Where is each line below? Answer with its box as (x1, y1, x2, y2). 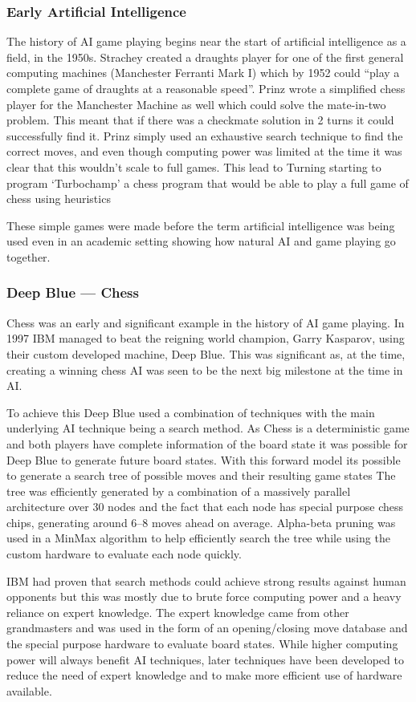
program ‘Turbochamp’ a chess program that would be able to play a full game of (6, 174, 409, 191)
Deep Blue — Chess (6, 282, 139, 302)
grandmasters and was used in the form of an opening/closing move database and (6, 619, 408, 636)
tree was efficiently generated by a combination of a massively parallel (6, 482, 351, 499)
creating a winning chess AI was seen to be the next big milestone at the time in (6, 361, 403, 378)
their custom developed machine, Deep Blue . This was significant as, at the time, (6, 345, 406, 362)
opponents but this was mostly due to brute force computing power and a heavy (6, 588, 402, 605)
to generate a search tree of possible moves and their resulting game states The (6, 467, 396, 484)
